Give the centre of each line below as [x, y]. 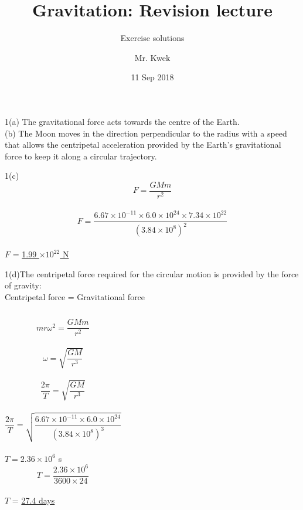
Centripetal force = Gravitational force [75, 296]
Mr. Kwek [152, 57]
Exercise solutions [152, 38]
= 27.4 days [33, 500]
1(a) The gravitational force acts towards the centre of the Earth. [122, 121]
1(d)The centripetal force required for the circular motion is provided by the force [152, 273]
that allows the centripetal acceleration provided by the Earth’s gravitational [143, 144]
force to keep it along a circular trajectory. [81, 156]
